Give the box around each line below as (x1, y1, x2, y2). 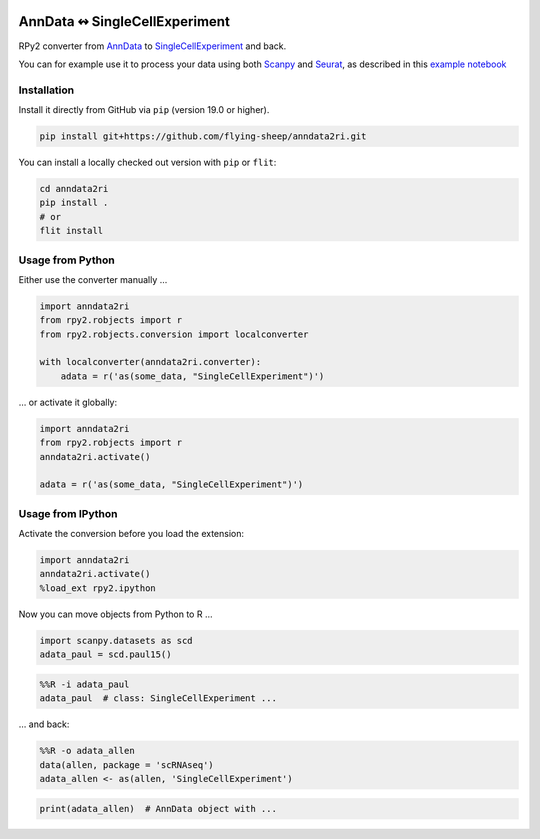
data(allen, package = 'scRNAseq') (39, 759, 214, 770)
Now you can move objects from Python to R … (18, 608, 213, 620)
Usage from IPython (18, 506, 118, 520)
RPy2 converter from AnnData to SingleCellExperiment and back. (18, 40, 287, 52)
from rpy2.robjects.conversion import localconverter (39, 328, 309, 340)
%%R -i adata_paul (39, 678, 130, 690)
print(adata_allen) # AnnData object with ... (39, 803, 277, 814)
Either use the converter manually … (18, 273, 168, 285)
